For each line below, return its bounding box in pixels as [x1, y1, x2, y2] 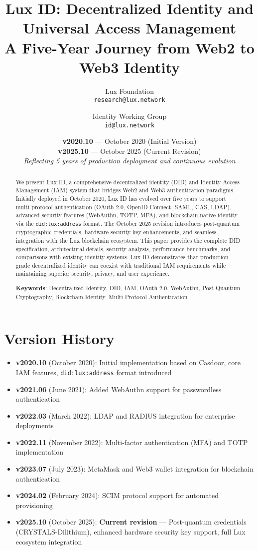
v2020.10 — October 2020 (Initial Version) [62, 136, 197, 146]
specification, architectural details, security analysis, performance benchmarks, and [15, 244, 231, 253]
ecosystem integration [15, 536, 82, 547]
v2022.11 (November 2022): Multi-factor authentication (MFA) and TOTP [15, 437, 248, 447]
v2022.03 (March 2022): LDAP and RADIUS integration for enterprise [15, 410, 235, 421]
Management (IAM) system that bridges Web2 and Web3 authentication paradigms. [15, 186, 235, 194]
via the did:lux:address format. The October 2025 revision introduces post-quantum [15, 219, 240, 228]
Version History [4, 328, 115, 349]
